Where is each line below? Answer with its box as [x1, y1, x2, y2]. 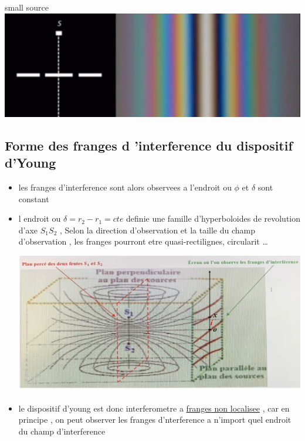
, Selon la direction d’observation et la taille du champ [59, 223, 256, 236]
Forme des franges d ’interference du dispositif [5, 136, 293, 154]
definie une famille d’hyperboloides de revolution [126, 212, 301, 225]
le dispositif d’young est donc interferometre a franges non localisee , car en [18, 402, 290, 414]
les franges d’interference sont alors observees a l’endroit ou [18, 181, 232, 193]
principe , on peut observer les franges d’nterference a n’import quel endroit [18, 413, 292, 426]
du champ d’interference [18, 425, 106, 437]
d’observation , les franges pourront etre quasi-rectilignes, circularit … [18, 235, 268, 248]
